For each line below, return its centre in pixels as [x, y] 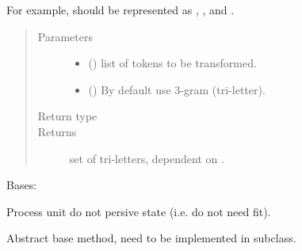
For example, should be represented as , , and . [120, 10]
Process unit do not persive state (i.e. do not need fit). [139, 211]
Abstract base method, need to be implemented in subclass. [151, 238]
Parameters [65, 36]
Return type [67, 116]
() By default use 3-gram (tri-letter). [177, 89]
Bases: [22, 185]
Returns [57, 131]
